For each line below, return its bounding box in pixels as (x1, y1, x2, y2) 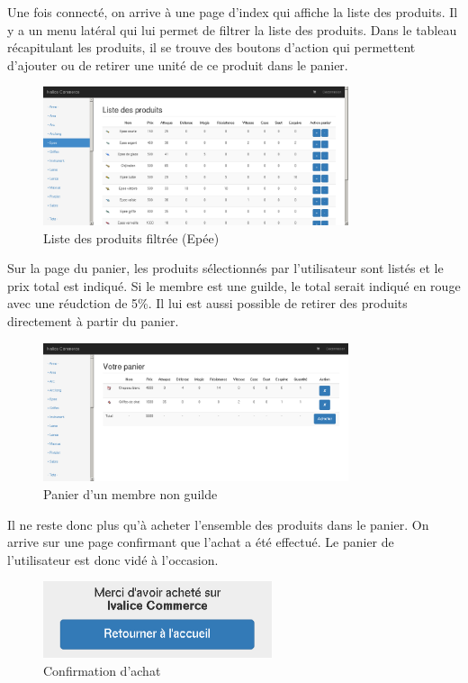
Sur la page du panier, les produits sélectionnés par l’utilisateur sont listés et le (7, 259, 444, 278)
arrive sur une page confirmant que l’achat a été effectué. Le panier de (7, 533, 394, 551)
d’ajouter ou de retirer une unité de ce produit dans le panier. (7, 55, 348, 74)
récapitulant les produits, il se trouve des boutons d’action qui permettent (7, 38, 416, 57)
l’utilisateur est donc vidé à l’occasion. (7, 550, 219, 569)
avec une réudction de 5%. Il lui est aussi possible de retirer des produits (7, 294, 408, 313)
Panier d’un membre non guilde (43, 484, 218, 503)
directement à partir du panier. (7, 312, 179, 331)
